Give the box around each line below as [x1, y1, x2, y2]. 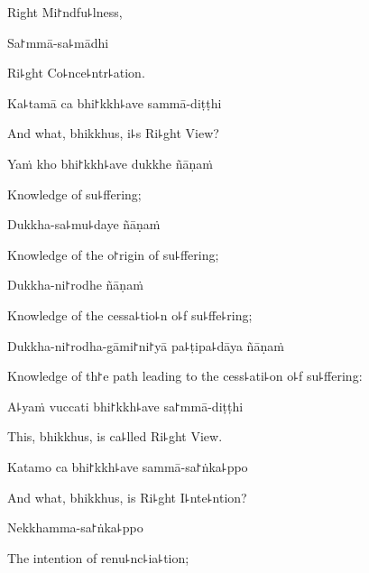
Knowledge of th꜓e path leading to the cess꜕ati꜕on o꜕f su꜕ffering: [7, 366, 363, 385]
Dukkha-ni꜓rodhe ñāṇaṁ [7, 275, 143, 294]
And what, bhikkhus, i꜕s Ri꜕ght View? [7, 124, 219, 143]
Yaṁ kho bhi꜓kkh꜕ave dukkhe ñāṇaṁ [7, 153, 213, 172]
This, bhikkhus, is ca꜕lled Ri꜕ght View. [7, 427, 223, 446]
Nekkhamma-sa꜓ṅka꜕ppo [7, 518, 143, 537]
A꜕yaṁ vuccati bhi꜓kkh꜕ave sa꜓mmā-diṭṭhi [7, 396, 244, 415]
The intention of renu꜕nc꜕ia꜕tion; [7, 548, 189, 567]
